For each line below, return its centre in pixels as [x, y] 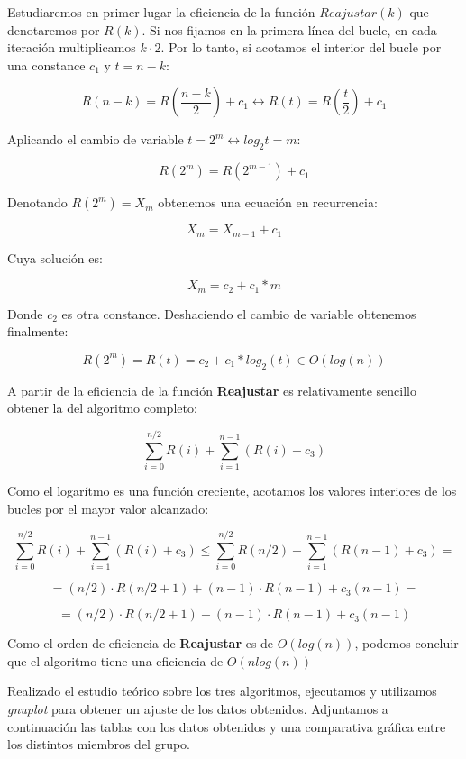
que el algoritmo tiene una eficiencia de [115, 660]
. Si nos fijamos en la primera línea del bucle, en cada [289, 29]
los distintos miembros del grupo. [99, 744]
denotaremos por [54, 29]
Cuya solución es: [55, 257]
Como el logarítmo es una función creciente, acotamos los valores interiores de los [232, 490]
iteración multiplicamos [72, 47]
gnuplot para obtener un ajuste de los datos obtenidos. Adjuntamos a [198, 709]
